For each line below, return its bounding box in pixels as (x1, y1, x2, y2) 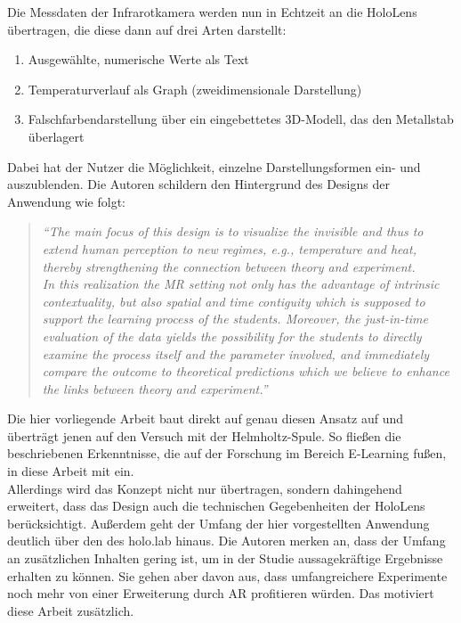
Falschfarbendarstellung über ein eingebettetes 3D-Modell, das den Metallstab (28, 110, 454, 128)
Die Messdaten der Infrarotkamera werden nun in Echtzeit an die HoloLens (7, 3, 417, 20)
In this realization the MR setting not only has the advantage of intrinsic (42, 275, 440, 293)
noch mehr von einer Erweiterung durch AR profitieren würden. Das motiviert (7, 584, 434, 603)
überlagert (28, 127, 85, 145)
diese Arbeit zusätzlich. (7, 601, 134, 619)
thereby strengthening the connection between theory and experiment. (42, 257, 416, 275)
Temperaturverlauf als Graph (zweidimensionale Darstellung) (28, 79, 362, 98)
